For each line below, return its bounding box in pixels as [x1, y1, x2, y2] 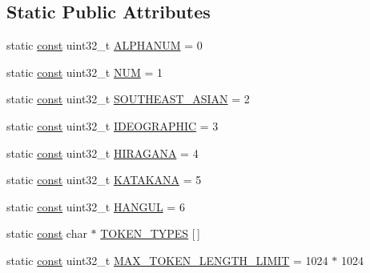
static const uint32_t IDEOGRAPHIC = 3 [6, 117, 219, 134]
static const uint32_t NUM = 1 [6, 63, 163, 80]
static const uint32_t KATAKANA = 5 [6, 171, 202, 188]
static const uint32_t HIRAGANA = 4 [6, 144, 199, 161]
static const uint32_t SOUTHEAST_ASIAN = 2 [6, 90, 250, 107]
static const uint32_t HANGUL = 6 [6, 198, 185, 215]
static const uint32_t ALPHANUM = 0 [6, 37, 203, 54]
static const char [6, 225, 87, 242]
